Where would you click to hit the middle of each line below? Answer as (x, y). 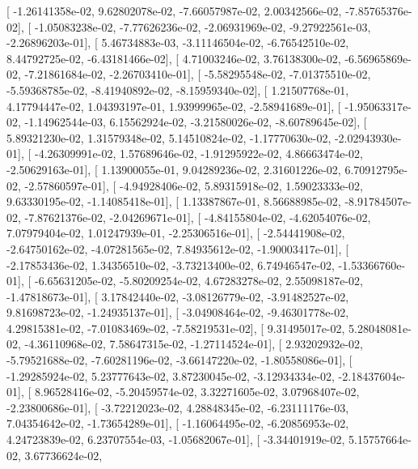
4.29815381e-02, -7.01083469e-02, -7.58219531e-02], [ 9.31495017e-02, (176, 328)
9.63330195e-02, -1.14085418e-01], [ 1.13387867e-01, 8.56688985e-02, (174, 201)
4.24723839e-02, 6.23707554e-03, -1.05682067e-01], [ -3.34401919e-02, (176, 439)
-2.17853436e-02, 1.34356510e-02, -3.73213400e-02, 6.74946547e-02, (171, 264)
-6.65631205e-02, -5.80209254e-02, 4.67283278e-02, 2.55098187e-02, (198, 281)
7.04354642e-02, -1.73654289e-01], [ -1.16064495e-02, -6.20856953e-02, (178, 423)
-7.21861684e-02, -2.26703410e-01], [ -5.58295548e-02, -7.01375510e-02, (198, 74)
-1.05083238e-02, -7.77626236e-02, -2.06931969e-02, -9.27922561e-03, (203, 26)
